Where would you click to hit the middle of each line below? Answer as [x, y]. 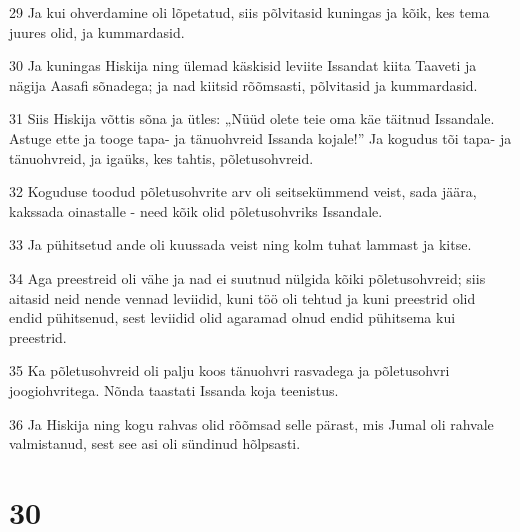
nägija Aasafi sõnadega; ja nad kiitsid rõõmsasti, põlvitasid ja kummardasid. [243, 84]
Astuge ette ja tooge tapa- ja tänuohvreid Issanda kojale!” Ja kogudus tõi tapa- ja [260, 137]
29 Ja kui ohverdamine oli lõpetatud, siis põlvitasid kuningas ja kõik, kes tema [249, 12]
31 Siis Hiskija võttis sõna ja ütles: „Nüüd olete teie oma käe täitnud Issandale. [252, 118]
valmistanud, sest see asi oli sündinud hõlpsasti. [155, 443]
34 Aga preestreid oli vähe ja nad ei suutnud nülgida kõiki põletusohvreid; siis [247, 277]
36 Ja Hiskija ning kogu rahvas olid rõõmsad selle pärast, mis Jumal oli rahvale [251, 423]
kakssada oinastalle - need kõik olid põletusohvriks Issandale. [196, 210]
